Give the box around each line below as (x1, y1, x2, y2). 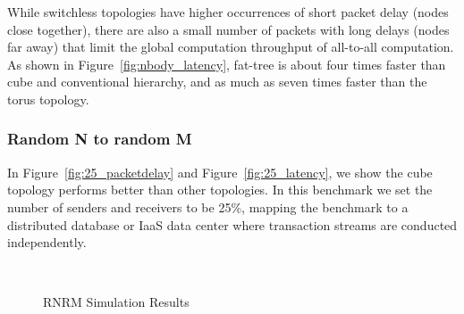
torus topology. (7, 89, 89, 108)
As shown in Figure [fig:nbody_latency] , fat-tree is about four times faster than (7, 54, 446, 73)
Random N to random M (7, 128, 192, 150)
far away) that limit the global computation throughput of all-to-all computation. (7, 37, 454, 56)
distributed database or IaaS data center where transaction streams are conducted (7, 215, 458, 234)
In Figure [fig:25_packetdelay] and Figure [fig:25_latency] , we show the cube (7, 162, 433, 181)
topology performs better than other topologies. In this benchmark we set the (7, 180, 433, 199)
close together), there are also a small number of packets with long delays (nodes (7, 20, 450, 38)
